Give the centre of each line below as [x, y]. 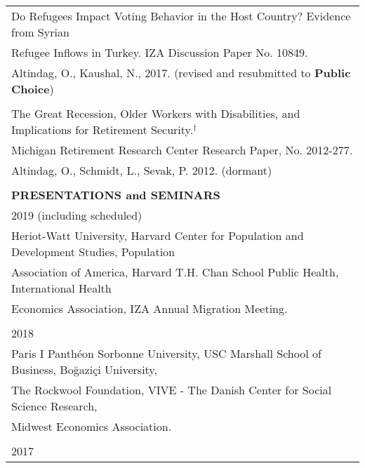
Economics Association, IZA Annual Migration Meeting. [150, 308]
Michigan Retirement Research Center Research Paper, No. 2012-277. [182, 150]
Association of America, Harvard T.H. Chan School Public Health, [175, 272]
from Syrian [40, 32]
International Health [61, 288]
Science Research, [54, 406]
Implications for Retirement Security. [102, 129]
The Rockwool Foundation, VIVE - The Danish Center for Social [172, 390]
